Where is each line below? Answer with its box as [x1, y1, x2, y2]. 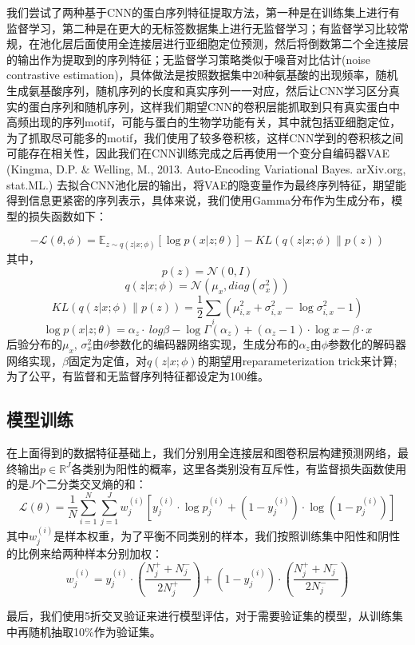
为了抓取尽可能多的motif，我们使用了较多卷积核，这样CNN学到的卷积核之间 [6, 129, 404, 145]
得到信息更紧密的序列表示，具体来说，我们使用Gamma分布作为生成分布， [6, 192, 392, 209]
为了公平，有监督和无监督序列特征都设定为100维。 [6, 368, 269, 384]
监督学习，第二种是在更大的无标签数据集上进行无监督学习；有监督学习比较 [6, 19, 397, 36]
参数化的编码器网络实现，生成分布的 [109, 335, 299, 352]
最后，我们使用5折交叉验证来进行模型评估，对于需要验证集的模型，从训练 [6, 607, 392, 624]
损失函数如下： [28, 207, 107, 224]
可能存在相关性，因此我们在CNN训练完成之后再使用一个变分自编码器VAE [6, 145, 390, 161]
